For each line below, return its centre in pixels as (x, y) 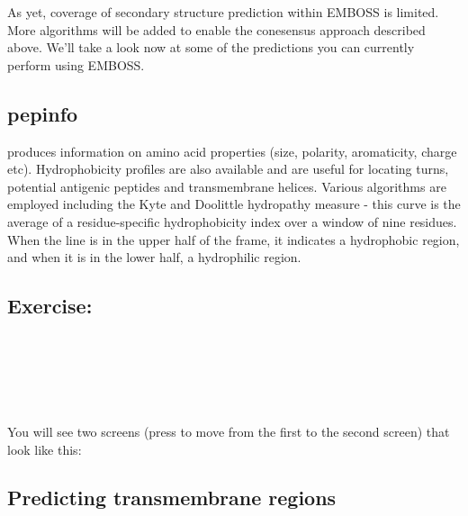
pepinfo (43, 113)
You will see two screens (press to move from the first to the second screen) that (229, 431)
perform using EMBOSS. (76, 64)
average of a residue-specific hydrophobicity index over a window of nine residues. (232, 221)
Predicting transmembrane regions (172, 498)
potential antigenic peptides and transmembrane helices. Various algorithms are (227, 186)
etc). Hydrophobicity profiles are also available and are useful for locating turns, (228, 169)
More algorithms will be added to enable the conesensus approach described (216, 29)
